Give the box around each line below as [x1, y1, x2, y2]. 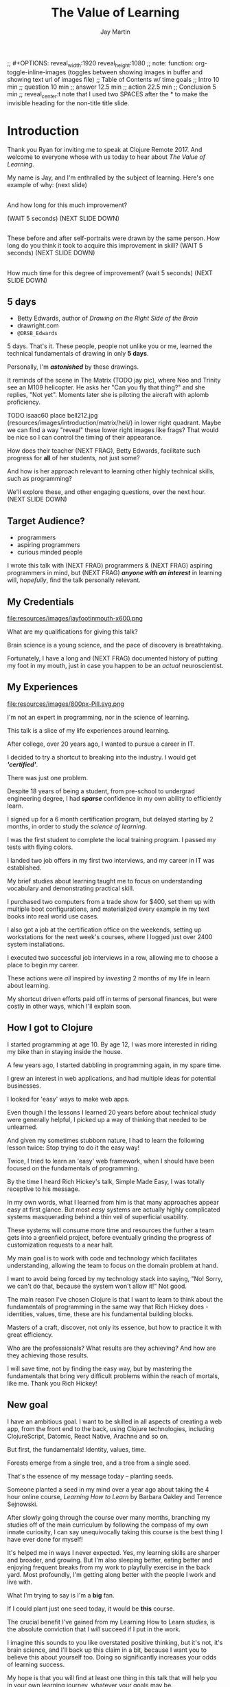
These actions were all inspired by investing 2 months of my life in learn [7, 974, 211, 982]
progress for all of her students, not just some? [7, 454, 140, 462]
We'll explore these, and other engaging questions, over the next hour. [7, 488, 206, 496]
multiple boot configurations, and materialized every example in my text [7, 905, 210, 913]
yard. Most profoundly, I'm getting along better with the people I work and [7, 1570, 216, 1578]
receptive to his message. [7, 1185, 80, 1193]
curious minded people [16, 548, 83, 557]
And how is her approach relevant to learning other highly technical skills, [7, 467, 215, 475]
